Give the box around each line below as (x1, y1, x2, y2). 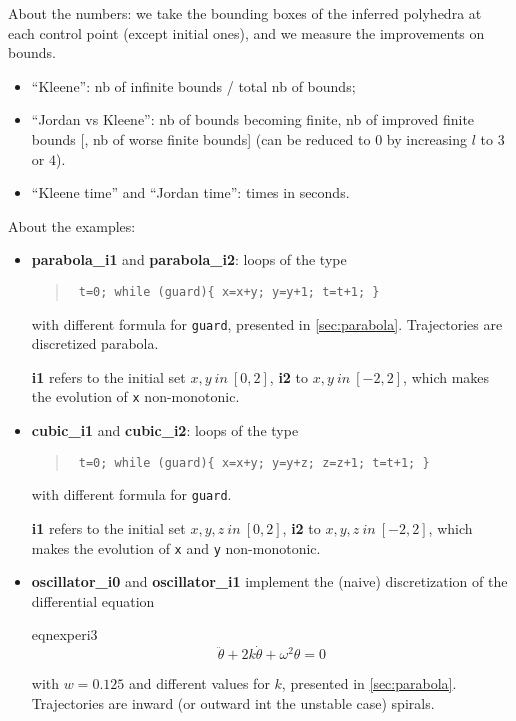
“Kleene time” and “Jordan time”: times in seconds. (31, 182, 350, 203)
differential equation (31, 590, 155, 611)
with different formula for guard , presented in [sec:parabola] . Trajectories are (31, 313, 503, 334)
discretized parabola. (31, 333, 159, 354)
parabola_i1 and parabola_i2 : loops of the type (31, 249, 347, 270)
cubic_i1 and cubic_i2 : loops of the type (31, 420, 299, 441)
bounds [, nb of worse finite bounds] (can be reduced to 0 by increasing (31, 128, 468, 149)
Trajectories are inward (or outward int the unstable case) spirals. (31, 692, 435, 713)
